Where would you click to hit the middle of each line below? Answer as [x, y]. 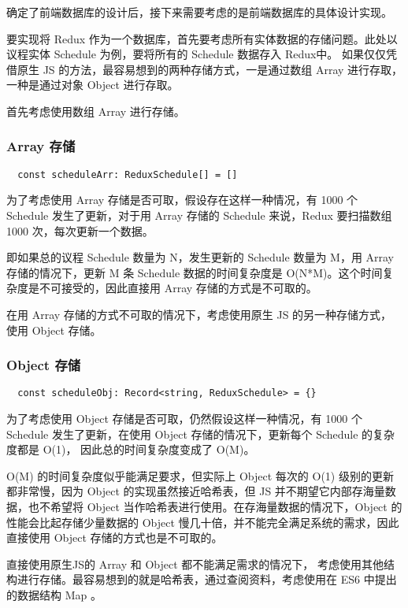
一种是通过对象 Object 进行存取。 [93, 85]
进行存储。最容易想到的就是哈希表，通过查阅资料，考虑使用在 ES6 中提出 [207, 579]
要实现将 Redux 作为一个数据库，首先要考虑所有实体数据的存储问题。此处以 [202, 38]
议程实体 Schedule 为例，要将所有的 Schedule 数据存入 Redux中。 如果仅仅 [197, 54]
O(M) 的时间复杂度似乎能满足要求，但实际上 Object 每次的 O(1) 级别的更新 [200, 475]
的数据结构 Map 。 [54, 595]
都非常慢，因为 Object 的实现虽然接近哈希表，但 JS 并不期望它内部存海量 [196, 491]
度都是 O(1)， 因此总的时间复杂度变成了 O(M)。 [131, 449]
